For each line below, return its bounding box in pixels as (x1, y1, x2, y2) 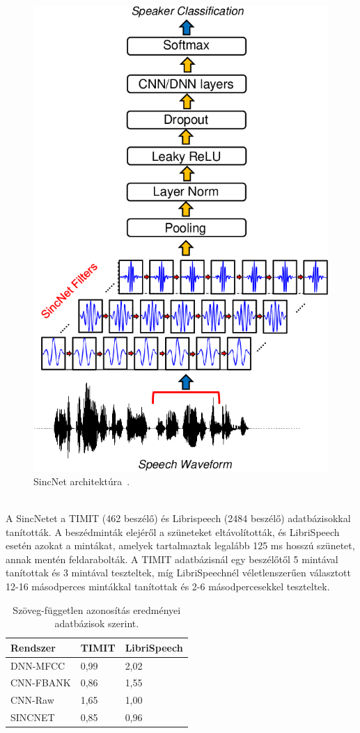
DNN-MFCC (10, 658, 65, 672)
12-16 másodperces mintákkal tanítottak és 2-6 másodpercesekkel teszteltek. (6, 578, 330, 593)
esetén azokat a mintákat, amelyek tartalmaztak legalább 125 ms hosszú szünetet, (6, 538, 355, 553)
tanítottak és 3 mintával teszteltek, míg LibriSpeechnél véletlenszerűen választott (6, 565, 351, 580)
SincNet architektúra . (33, 473, 130, 488)
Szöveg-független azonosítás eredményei (13, 602, 181, 617)
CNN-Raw (10, 693, 54, 707)
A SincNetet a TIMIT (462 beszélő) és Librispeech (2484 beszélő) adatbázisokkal (6, 511, 351, 526)
